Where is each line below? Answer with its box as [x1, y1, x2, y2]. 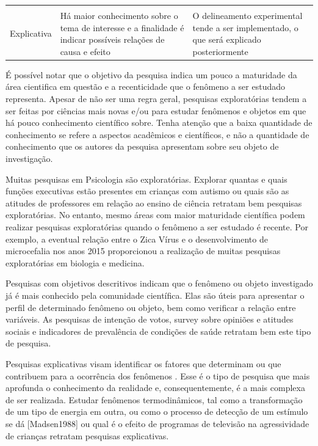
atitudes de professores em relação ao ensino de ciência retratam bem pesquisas [5, 196, 302, 209]
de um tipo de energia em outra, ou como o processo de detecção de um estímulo [5, 405, 308, 418]
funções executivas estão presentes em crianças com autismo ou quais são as [5, 185, 289, 197]
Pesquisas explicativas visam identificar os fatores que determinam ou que [5, 357, 281, 370]
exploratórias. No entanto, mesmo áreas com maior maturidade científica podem [5, 208, 305, 221]
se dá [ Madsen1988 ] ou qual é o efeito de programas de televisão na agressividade [5, 417, 309, 430]
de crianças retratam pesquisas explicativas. [5, 429, 169, 442]
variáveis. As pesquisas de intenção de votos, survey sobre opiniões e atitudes [5, 313, 294, 326]
